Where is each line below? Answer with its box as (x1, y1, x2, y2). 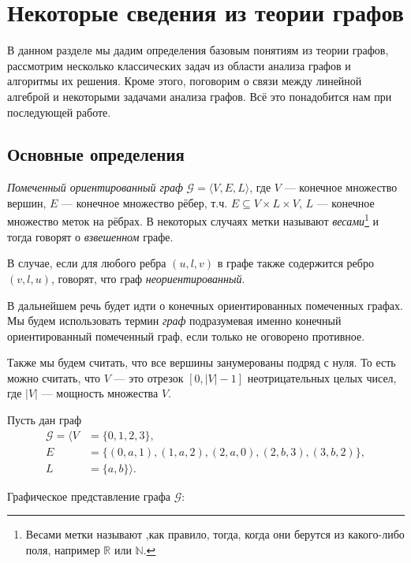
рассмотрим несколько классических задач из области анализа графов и (7, 57, 351, 73)
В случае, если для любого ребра (7, 255, 166, 271)
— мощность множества (41, 385, 159, 401)
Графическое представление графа (7, 487, 171, 504)
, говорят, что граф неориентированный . (50, 270, 245, 286)
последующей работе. (7, 103, 111, 120)
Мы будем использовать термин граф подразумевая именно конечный (7, 312, 342, 329)
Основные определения (7, 142, 185, 166)
